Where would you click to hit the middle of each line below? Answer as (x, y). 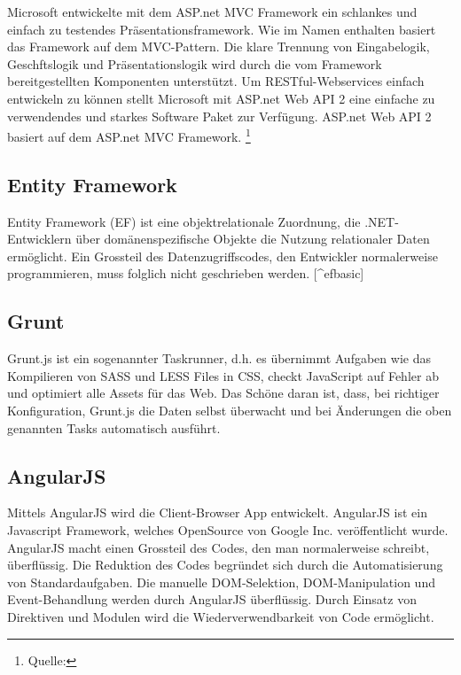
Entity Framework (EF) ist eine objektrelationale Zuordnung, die (184, 221)
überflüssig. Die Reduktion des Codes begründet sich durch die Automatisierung (225, 565)
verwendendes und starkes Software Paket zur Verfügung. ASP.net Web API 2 (219, 116)
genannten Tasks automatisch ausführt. (114, 427)
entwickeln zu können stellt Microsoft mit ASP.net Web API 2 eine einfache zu (221, 98)
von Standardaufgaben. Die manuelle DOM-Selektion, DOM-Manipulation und (221, 582)
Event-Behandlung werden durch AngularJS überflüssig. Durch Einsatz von (212, 599)
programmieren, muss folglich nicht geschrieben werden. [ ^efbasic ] (186, 273)
